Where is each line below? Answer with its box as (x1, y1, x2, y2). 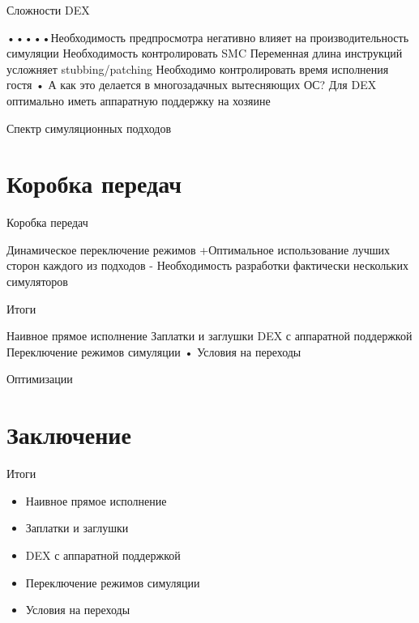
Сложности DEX (6, 2, 90, 18)
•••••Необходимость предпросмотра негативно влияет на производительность (6, 28, 409, 45)
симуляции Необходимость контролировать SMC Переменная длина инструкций (6, 45, 403, 62)
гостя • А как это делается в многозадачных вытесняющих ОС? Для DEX (6, 76, 377, 93)
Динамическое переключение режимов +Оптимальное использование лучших (6, 241, 391, 258)
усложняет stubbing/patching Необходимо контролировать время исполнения (6, 60, 389, 77)
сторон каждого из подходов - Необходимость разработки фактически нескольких (6, 257, 408, 274)
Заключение (6, 418, 131, 451)
